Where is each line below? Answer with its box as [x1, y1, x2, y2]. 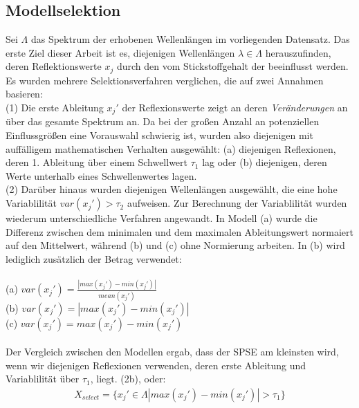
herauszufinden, [265, 45, 331, 59]
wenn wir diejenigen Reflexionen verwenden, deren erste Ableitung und [6, 358, 306, 372]
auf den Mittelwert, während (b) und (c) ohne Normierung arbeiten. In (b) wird [6, 238, 345, 252]
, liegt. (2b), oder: [90, 371, 166, 386]
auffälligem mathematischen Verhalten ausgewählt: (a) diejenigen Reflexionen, [6, 141, 336, 156]
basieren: [6, 86, 43, 101]
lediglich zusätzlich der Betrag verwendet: [6, 251, 182, 266]
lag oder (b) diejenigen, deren [202, 155, 327, 169]
